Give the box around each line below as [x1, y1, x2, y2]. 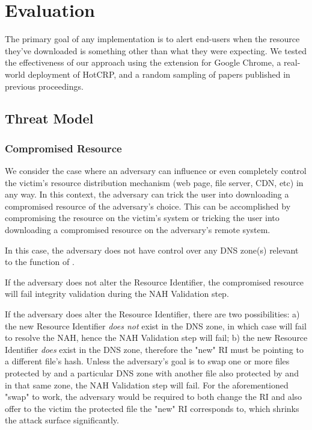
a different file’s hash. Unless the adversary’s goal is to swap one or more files [5, 355, 290, 367]
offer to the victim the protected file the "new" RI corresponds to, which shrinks [5, 402, 299, 414]
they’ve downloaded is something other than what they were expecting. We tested [5, 44, 307, 57]
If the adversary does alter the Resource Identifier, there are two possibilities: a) [5, 308, 300, 320]
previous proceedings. [5, 79, 84, 92]
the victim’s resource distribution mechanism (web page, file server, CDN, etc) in [5, 176, 304, 189]
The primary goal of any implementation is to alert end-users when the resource [5, 33, 300, 45]
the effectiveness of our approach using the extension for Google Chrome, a [5, 56, 281, 69]
